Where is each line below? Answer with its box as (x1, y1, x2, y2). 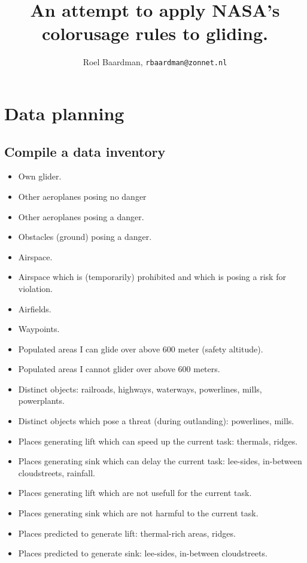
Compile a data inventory (4, 142, 166, 160)
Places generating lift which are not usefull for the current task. (18, 486, 252, 499)
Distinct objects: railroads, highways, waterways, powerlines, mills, (18, 382, 262, 395)
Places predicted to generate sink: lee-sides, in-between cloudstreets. (18, 547, 268, 559)
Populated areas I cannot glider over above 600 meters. (18, 363, 220, 375)
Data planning (4, 101, 124, 125)
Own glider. (18, 170, 62, 182)
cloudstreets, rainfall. (18, 466, 95, 479)
